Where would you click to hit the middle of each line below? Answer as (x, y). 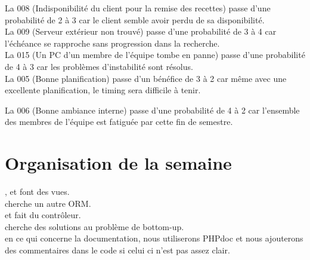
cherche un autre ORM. (48, 203)
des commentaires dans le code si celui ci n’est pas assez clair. (117, 250)
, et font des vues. (37, 192)
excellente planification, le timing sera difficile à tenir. (103, 90)
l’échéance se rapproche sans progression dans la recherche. (112, 43)
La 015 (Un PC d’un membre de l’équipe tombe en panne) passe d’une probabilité (155, 55)
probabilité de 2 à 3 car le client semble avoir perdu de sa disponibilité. (135, 19)
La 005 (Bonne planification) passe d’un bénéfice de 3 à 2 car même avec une (146, 78)
